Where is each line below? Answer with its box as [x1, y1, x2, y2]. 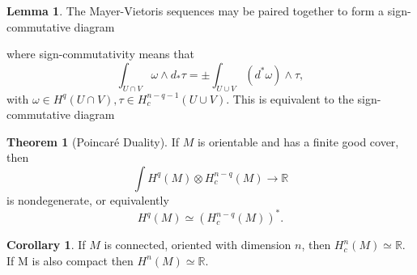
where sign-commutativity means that [6, 45, 194, 62]
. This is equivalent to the [226, 90, 354, 107]
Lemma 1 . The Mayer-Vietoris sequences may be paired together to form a [6, 2, 385, 19]
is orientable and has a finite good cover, [197, 133, 399, 150]
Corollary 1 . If [6, 236, 86, 253]
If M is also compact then [6, 252, 134, 269]
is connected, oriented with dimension [104, 236, 291, 253]
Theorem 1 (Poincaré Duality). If [6, 133, 179, 150]
